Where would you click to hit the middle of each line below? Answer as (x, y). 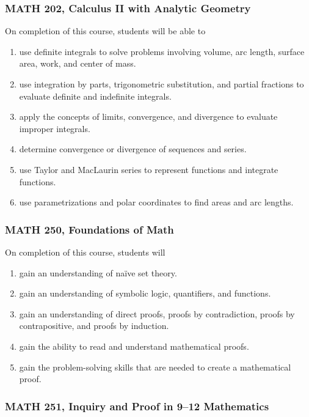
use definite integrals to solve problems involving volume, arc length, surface (162, 51)
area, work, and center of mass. (78, 63)
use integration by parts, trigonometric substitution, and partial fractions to (162, 84)
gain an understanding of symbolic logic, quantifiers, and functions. (145, 293)
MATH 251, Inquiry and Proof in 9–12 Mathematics (137, 406)
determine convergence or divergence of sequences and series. (133, 149)
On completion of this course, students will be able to (105, 31)
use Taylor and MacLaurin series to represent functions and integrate (149, 169)
